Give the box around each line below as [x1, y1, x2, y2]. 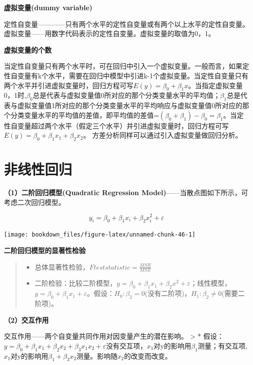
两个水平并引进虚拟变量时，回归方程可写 [4, 80, 133, 90]
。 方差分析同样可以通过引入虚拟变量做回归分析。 [83, 130, 242, 140]
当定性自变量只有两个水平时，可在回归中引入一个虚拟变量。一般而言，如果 [4, 61, 242, 71]
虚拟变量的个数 [4, 44, 52, 55]
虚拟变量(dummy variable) [4, 2, 92, 12]
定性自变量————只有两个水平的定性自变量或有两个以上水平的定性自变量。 [4, 18, 249, 29]
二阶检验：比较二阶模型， [35, 278, 117, 288]
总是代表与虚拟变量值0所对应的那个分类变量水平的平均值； [33, 90, 220, 100]
